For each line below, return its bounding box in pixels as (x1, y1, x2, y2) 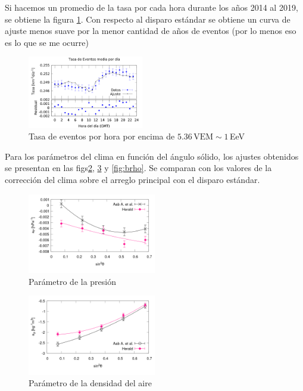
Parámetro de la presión (29, 275, 116, 287)
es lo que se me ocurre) (5, 36, 89, 48)
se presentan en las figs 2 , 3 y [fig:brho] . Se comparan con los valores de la (5, 162, 272, 174)
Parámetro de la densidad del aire (29, 377, 152, 389)
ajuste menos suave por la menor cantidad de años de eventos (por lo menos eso (5, 24, 296, 37)
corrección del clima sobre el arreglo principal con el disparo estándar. (5, 173, 260, 185)
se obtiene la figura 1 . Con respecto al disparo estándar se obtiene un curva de (5, 13, 290, 25)
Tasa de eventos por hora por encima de (29, 130, 175, 142)
